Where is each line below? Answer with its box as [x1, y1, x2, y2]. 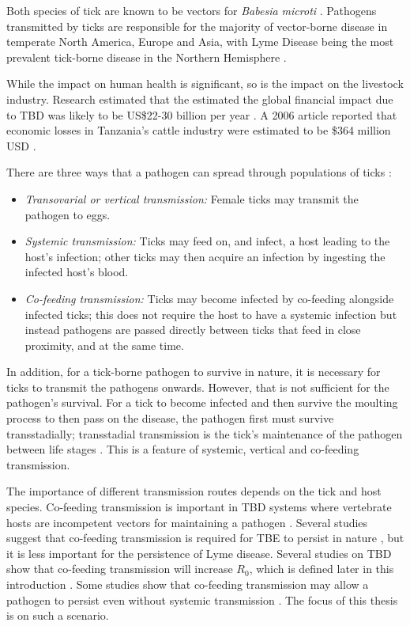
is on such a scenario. [6, 607, 109, 624]
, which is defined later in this [249, 560, 394, 577]
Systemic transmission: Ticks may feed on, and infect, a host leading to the [24, 233, 390, 249]
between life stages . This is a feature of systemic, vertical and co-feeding [6, 441, 359, 457]
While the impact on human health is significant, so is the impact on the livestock [6, 75, 404, 92]
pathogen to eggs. [24, 206, 111, 222]
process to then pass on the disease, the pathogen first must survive [6, 410, 334, 427]
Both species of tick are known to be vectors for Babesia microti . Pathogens [6, 2, 377, 18]
